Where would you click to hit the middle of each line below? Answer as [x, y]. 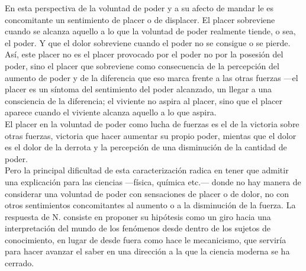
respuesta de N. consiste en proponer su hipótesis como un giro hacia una [138, 216]
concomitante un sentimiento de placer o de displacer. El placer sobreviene [140, 19]
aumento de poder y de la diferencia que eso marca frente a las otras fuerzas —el [152, 77]
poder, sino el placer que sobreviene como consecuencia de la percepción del [142, 65]
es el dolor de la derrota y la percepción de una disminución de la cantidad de [146, 147]
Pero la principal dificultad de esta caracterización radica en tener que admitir [147, 170]
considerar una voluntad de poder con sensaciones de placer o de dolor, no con [147, 193]
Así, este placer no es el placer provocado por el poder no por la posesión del [144, 54]
